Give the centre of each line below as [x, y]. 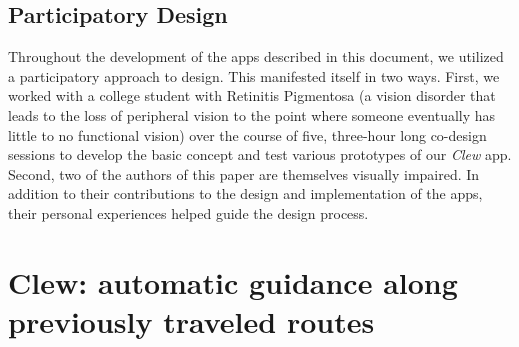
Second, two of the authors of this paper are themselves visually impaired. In [244, 173]
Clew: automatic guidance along [233, 281]
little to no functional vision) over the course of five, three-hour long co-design [247, 134]
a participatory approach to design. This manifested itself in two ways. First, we [254, 75]
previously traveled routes [191, 320]
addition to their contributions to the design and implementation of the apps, [245, 193]
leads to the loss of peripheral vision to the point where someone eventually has [252, 114]
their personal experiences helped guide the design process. [188, 212]
